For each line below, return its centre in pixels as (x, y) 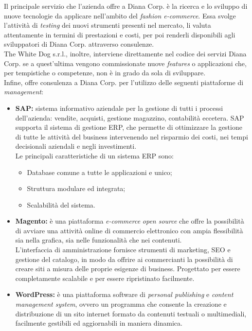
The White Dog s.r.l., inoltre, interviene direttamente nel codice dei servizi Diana (125, 53)
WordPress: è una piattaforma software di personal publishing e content (124, 294)
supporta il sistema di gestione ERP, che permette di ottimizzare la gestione (129, 127)
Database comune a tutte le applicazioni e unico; (99, 172)
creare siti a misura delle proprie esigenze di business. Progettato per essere (128, 269)
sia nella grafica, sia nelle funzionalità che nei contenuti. (99, 240)
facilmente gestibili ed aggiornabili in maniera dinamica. (99, 323)
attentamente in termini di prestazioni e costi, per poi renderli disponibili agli (120, 34)
